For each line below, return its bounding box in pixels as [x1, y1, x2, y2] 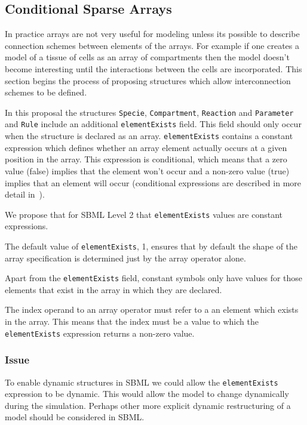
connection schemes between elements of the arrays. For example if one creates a [5, 39, 299, 51]
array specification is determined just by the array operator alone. [5, 251, 246, 264]
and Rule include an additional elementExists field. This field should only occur [5, 118, 302, 130]
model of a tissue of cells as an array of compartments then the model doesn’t [5, 51, 290, 63]
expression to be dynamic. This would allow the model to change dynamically [5, 387, 289, 400]
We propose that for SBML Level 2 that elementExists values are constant [5, 208, 283, 220]
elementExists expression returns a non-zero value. [5, 327, 195, 339]
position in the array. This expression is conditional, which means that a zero [5, 153, 287, 165]
